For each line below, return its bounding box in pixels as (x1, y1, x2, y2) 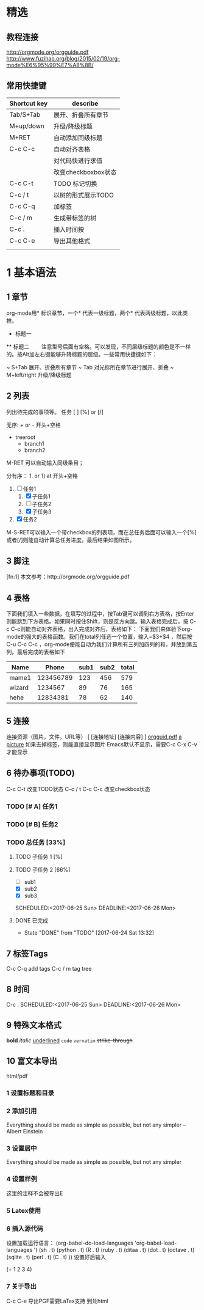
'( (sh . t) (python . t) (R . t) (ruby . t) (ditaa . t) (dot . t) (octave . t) (33, 1246, 195, 1254)
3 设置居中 (6, 1144, 37, 1152)
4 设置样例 (6, 1174, 38, 1183)
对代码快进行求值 (54, 156, 103, 165)
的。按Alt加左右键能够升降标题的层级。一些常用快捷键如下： (6, 350, 157, 358)
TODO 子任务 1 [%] (15, 853, 63, 861)
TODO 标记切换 (54, 179, 97, 188)
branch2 (24, 446, 46, 454)
